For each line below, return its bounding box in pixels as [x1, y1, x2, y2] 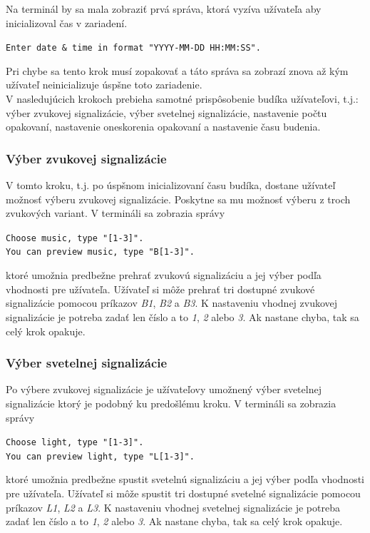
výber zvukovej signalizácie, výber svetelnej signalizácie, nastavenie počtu [6, 105, 327, 120]
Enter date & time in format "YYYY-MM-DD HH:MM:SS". [6, 43, 261, 54]
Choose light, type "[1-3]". [6, 437, 144, 448]
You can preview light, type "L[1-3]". [6, 451, 195, 462]
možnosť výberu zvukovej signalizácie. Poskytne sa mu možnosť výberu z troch [6, 191, 351, 206]
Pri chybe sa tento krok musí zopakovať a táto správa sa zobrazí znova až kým [6, 63, 349, 78]
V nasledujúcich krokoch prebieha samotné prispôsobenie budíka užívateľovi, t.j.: [6, 91, 359, 106]
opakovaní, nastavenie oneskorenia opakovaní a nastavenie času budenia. [6, 119, 321, 134]
